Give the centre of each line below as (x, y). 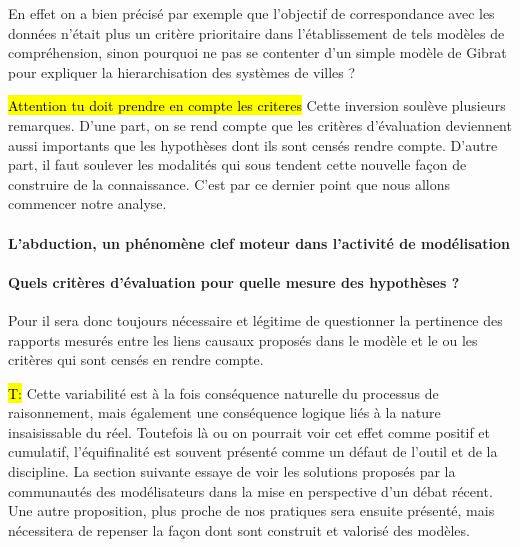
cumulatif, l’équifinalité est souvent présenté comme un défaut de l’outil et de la (253, 451)
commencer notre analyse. (87, 203)
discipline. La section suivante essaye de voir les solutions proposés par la (232, 471)
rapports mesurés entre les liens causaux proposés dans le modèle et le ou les (243, 339)
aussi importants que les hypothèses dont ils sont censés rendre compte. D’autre (253, 144)
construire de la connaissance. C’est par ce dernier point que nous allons (229, 183)
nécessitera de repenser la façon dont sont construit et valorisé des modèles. (239, 529)
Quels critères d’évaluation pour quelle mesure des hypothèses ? (234, 281)
